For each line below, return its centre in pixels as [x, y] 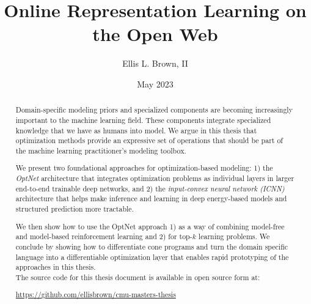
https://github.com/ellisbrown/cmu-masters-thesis [96, 295]
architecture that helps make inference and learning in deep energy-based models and [151, 198]
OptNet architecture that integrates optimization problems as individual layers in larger [155, 178]
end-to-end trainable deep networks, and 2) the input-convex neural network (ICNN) [150, 188]
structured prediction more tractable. [75, 209]
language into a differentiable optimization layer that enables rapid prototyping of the [152, 257]
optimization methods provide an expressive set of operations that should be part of [149, 140]
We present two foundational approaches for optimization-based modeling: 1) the [144, 168]
